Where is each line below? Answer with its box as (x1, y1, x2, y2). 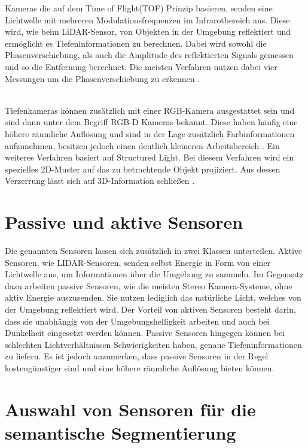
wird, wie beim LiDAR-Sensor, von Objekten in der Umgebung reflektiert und (5, 25, 291, 38)
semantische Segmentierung (5, 420, 236, 444)
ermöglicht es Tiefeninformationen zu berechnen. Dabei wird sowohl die (5, 37, 267, 49)
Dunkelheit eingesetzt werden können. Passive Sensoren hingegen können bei (5, 326, 285, 339)
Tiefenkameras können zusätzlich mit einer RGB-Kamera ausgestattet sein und (5, 104, 295, 116)
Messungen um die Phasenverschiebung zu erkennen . (5, 72, 200, 84)
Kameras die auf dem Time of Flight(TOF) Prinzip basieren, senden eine (5, 2, 273, 14)
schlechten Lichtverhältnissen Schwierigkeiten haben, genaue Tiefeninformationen (5, 338, 302, 350)
